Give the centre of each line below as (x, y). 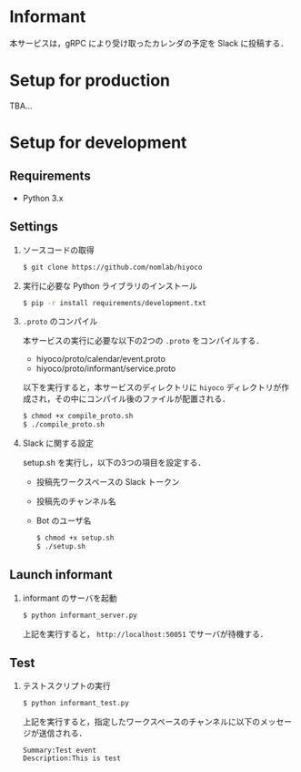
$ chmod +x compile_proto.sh (78, 417)
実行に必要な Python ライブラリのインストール (110, 285)
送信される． (63, 733)
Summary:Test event (60, 751)
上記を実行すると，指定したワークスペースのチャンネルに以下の (141, 722)
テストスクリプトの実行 (66, 686)
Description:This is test (71, 758)
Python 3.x (43, 198)
